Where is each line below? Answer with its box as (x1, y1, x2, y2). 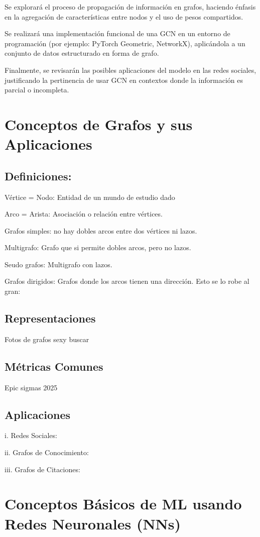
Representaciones (5, 310, 96, 326)
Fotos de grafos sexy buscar (5, 334, 89, 344)
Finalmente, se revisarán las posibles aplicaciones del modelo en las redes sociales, (5, 64, 256, 75)
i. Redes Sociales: (5, 430, 57, 441)
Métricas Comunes (5, 358, 103, 374)
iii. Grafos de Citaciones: (5, 464, 80, 474)
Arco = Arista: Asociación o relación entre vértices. (5, 208, 163, 219)
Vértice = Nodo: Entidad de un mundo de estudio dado (5, 191, 175, 202)
